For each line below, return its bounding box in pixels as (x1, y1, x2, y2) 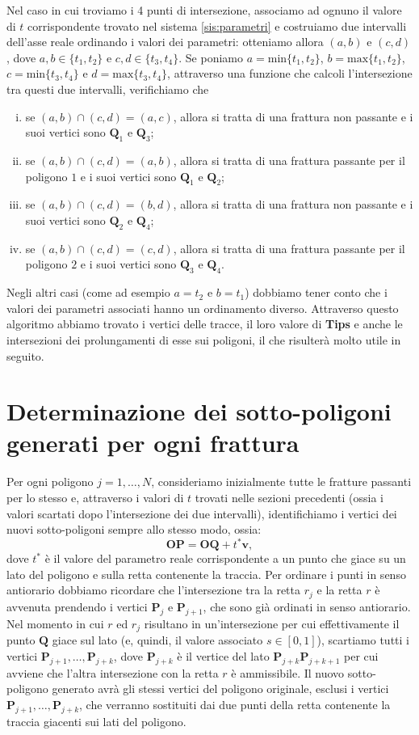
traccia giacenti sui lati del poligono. (6, 712, 186, 729)
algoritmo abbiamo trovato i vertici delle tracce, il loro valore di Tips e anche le (6, 315, 403, 332)
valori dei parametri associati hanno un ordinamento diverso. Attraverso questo (6, 299, 399, 316)
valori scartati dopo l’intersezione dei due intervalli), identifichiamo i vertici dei (6, 505, 397, 522)
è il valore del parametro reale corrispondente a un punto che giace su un (44, 550, 406, 567)
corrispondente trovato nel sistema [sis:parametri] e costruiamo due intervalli (27, 17, 407, 34)
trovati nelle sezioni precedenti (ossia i (195, 489, 383, 505)
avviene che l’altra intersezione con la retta (6, 664, 219, 681)
